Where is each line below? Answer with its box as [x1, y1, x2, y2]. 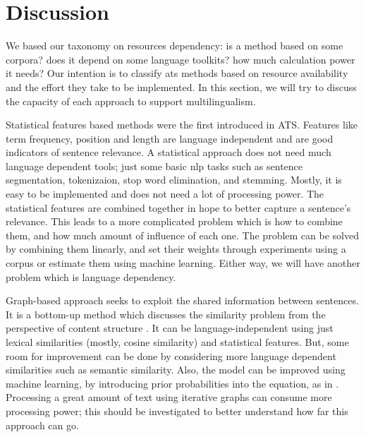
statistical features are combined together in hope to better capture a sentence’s [6, 200, 351, 215]
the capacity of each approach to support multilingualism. [6, 93, 256, 108]
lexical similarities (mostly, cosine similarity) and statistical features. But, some [6, 335, 349, 349]
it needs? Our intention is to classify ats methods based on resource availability [6, 66, 348, 80]
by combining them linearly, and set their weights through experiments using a [6, 241, 346, 256]
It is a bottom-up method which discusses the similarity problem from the [6, 306, 326, 321]
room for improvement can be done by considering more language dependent [6, 348, 336, 363]
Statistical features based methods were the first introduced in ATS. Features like [6, 117, 358, 132]
